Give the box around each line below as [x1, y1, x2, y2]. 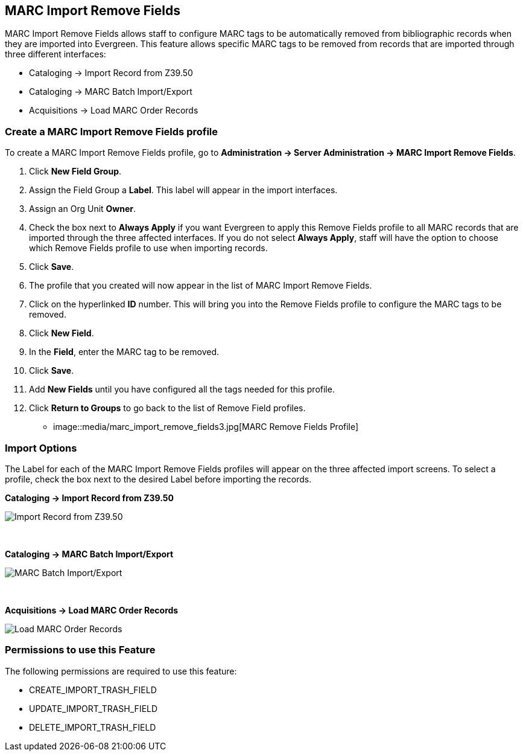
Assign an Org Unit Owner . [29, 203, 136, 214]
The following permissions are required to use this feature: [5, 665, 237, 676]
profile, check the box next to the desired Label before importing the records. [5, 473, 312, 484]
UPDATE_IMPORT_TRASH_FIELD [29, 703, 158, 714]
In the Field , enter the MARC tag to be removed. [29, 347, 220, 357]
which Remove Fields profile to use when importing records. [29, 243, 268, 254]
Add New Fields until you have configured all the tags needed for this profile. [29, 384, 335, 395]
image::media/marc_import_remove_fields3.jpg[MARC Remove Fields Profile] [53, 421, 359, 432]
